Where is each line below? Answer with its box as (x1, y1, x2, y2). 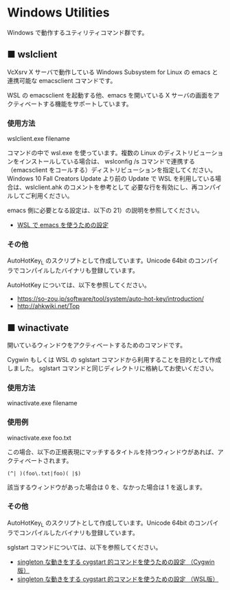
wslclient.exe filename (7, 135, 71, 143)
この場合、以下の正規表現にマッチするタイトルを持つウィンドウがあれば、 (7, 448, 218, 456)
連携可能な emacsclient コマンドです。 (7, 76, 117, 84)
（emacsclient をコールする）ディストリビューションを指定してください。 (7, 166, 217, 174)
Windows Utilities (7, 5, 110, 21)
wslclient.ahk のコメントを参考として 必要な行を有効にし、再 (25, 183, 198, 192)
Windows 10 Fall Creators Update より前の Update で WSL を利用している (7, 174, 216, 183)
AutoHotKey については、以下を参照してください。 (7, 281, 151, 289)
